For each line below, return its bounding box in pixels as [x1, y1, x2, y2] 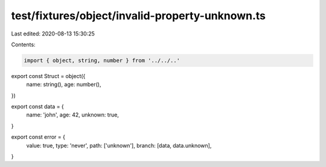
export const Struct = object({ [11, 72, 86, 79]
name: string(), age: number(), [26, 81, 101, 88]
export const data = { [11, 103, 65, 111]
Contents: [11, 41, 36, 48]
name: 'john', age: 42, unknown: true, [26, 111, 119, 118]
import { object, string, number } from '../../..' [24, 57, 181, 64]
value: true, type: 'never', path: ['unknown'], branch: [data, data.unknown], [26, 142, 212, 149]
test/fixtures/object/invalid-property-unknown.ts [11, 9, 266, 22]
